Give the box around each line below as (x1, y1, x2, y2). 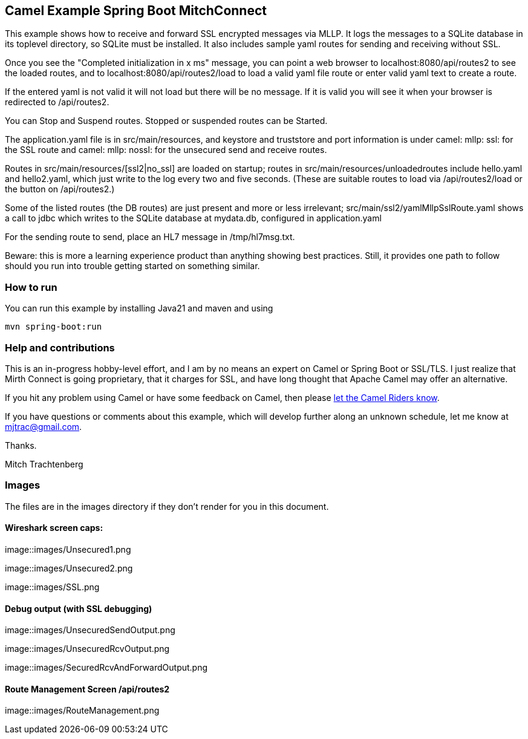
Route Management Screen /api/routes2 (5, 683, 170, 694)
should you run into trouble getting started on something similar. (5, 261, 260, 272)
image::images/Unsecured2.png (5, 562, 133, 573)
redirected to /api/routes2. (5, 97, 109, 108)
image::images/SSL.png (5, 581, 100, 592)
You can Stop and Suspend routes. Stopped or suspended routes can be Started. (5, 116, 328, 126)
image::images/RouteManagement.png (5, 705, 160, 716)
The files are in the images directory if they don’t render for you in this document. (5, 501, 329, 512)
